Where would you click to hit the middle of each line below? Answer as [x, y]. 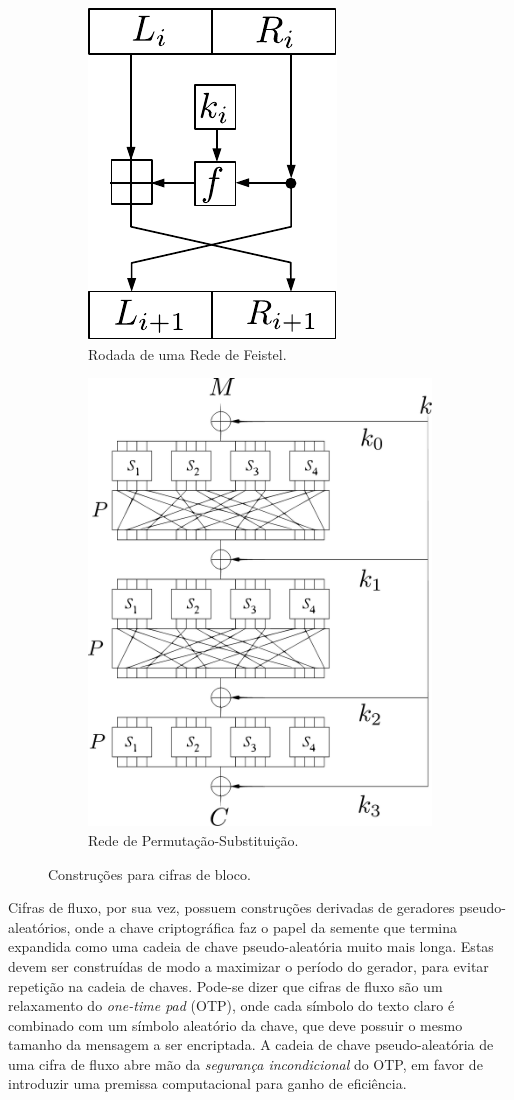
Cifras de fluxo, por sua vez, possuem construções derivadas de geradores [231, 907]
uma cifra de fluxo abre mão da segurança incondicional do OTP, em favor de [245, 1063]
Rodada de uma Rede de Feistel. [187, 353]
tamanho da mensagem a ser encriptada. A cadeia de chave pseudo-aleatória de [251, 1044]
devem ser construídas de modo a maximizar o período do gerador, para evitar [248, 965]
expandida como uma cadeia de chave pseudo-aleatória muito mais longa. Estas [251, 946]
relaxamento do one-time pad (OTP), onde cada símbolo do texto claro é [231, 1005]
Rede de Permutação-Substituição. [193, 839]
